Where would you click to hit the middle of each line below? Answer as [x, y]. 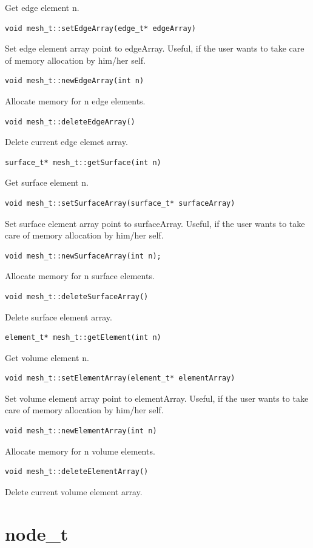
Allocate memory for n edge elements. [75, 100]
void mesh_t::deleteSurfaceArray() [77, 296]
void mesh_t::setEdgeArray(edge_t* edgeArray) [100, 28]
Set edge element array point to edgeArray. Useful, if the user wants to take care [155, 48]
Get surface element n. [47, 182]
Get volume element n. [47, 357]
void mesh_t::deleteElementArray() [77, 472]
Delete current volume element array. [74, 491]
